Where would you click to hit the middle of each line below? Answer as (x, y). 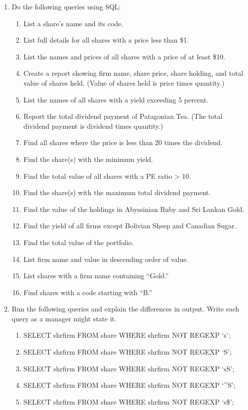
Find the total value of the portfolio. (79, 242)
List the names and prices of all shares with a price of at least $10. (124, 56)
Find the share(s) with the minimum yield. (88, 159)
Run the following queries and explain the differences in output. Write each (125, 309)
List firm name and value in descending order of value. (106, 259)
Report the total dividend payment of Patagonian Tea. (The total (123, 116)
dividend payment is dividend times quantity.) (93, 126)
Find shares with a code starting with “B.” (88, 292)
